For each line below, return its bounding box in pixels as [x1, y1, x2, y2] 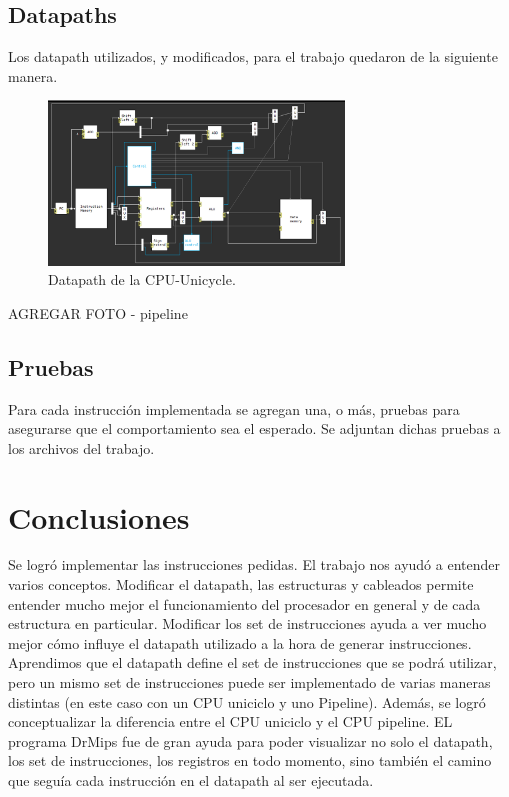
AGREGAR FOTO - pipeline [8, 302, 188, 323]
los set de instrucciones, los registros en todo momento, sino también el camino [8, 750, 492, 771]
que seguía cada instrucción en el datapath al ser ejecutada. [8, 770, 374, 791]
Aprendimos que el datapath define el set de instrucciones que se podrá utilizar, [8, 652, 497, 673]
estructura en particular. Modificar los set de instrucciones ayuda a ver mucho [8, 613, 487, 634]
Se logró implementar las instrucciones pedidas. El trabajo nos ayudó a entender [8, 554, 500, 575]
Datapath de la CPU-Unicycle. [48, 269, 236, 290]
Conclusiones [8, 496, 190, 537]
